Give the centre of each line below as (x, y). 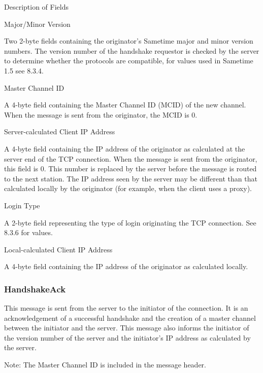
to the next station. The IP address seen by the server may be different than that (131, 178)
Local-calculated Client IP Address (58, 249)
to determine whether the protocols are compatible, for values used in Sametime (129, 61)
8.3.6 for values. (28, 232)
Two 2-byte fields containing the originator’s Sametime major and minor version (129, 41)
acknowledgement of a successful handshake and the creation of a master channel (130, 318)
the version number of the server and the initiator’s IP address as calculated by (127, 337)
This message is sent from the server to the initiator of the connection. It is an (126, 308)
